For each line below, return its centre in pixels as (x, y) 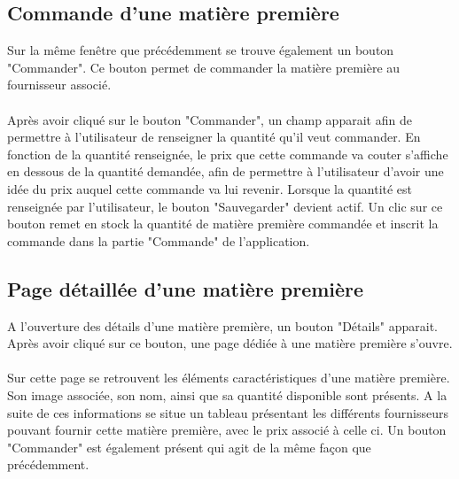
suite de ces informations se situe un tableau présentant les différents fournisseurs (228, 412)
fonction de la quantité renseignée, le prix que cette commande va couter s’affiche (228, 154)
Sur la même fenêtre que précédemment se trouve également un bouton (201, 50)
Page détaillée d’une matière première (186, 288)
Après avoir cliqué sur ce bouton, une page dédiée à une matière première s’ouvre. (230, 343)
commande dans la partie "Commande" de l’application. (159, 240)
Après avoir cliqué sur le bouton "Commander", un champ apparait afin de (210, 119)
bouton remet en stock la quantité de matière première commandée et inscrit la (223, 224)
